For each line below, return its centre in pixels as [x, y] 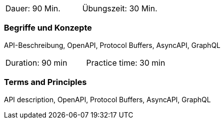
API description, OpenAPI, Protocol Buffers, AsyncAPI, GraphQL [108, 99]
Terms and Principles [45, 82]
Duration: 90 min [37, 62]
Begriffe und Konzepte [48, 28]
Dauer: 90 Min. [33, 8]
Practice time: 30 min [126, 62]
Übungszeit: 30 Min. [120, 8]
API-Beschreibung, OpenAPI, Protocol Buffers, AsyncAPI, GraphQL [112, 45]
